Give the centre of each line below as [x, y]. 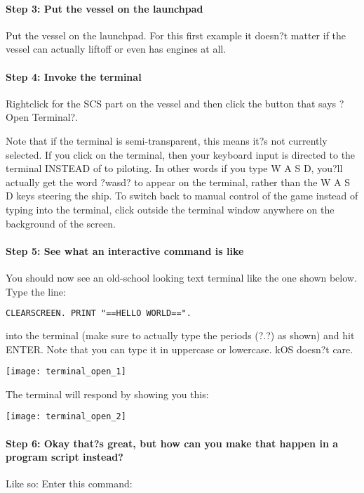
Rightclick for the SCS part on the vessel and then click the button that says [171, 103]
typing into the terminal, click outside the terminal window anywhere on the [170, 209]
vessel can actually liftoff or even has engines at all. [116, 49]
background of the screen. [61, 223]
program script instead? [65, 457]
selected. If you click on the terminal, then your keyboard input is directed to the [181, 154]
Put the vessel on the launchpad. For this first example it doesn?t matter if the [176, 35]
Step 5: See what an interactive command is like [125, 250]
